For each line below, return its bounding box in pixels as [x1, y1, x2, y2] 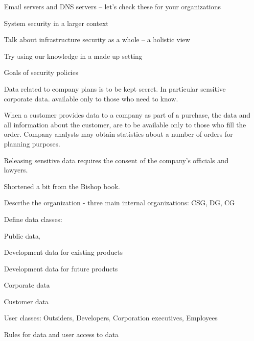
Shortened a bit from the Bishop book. [4, 181, 120, 191]
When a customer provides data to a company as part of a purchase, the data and [4, 110, 251, 120]
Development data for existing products [4, 247, 123, 257]
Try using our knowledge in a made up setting [4, 50, 142, 61]
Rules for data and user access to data [4, 329, 118, 340]
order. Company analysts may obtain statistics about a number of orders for [4, 129, 233, 139]
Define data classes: [4, 214, 63, 224]
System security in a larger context [4, 18, 109, 28]
